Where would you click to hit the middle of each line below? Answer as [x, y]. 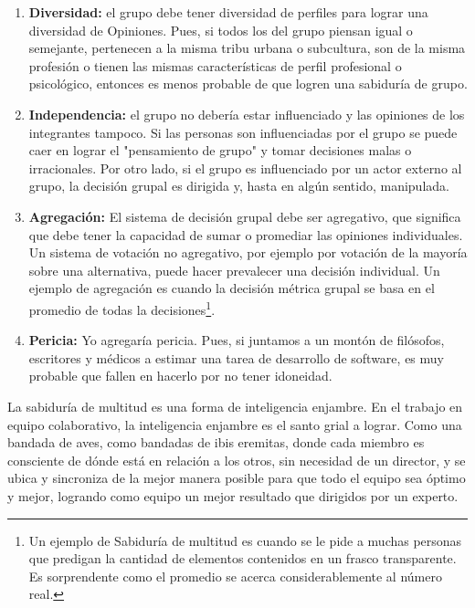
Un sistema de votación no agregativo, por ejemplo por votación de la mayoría [248, 252]
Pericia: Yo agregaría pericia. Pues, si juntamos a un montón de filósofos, [237, 340]
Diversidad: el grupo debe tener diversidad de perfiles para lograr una [228, 12]
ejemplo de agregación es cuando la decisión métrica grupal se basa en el [232, 288]
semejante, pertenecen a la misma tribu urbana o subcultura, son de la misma [247, 48]
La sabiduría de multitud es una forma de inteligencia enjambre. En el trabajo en [235, 406]
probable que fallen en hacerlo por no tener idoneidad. [180, 376]
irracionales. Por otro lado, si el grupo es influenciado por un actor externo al [245, 168]
